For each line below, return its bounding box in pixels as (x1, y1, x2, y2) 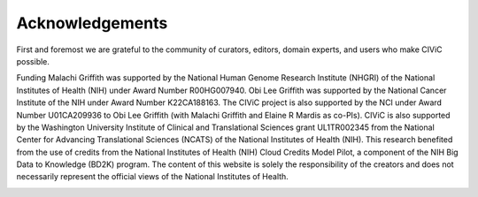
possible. (16, 56, 50, 66)
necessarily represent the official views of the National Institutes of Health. (16, 171, 289, 182)
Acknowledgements (16, 13, 168, 33)
